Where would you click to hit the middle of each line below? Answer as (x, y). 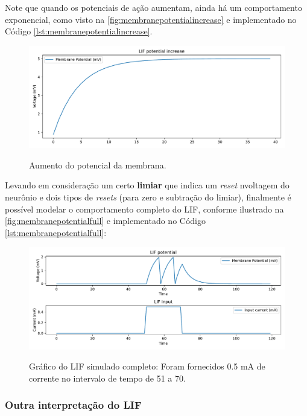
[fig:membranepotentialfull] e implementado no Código (105, 221)
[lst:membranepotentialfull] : (56, 232)
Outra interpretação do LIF (73, 405)
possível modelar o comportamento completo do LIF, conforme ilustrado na (144, 209)
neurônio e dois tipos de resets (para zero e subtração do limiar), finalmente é (148, 197)
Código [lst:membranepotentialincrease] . (79, 31)
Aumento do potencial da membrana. (98, 165)
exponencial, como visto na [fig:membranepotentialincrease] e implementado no (151, 19)
